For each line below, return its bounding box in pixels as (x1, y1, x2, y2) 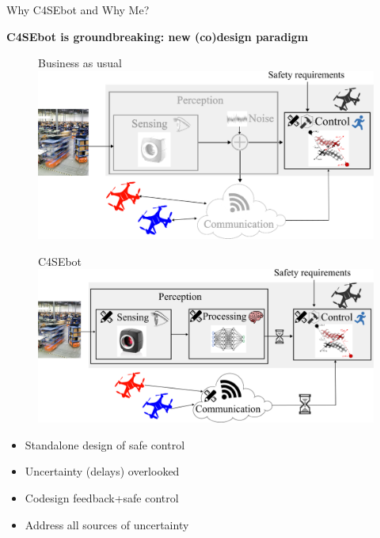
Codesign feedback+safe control (25, 489, 179, 506)
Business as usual (38, 55, 122, 71)
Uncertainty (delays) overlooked (25, 463, 180, 479)
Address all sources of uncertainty (25, 516, 189, 532)
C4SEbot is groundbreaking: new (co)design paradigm (6, 28, 309, 44)
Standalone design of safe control (25, 436, 185, 453)
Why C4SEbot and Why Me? (6, 2, 150, 17)
